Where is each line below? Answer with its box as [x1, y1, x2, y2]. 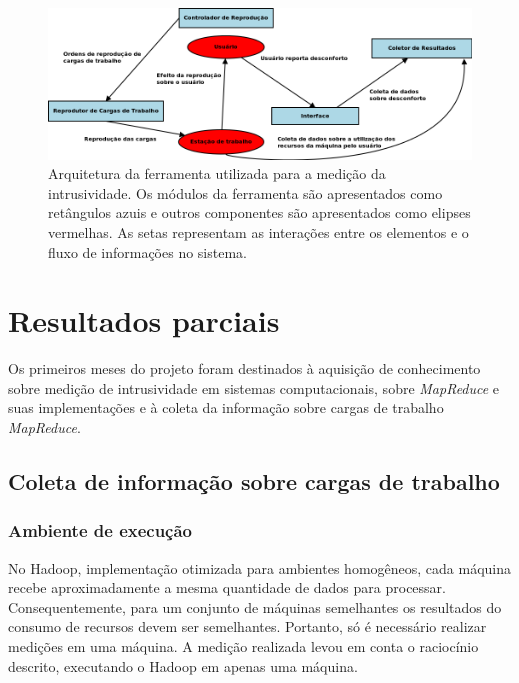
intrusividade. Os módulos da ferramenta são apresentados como [48, 182, 443, 203]
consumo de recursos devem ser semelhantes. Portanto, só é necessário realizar [8, 616, 487, 637]
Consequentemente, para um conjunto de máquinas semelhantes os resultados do [8, 596, 502, 617]
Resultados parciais [8, 300, 280, 341]
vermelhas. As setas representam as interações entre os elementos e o [48, 221, 469, 242]
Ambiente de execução [8, 518, 193, 543]
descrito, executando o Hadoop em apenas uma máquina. [8, 655, 358, 676]
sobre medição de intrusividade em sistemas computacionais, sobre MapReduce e [8, 377, 500, 398]
